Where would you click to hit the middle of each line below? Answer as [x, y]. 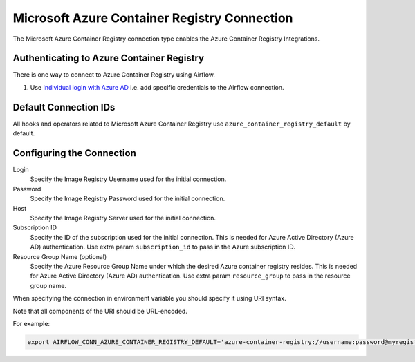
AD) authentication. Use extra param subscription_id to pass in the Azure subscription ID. [163, 247]
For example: [31, 323]
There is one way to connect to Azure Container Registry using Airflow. [114, 75]
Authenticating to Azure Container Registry [108, 58]
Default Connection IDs [64, 107]
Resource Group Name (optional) [60, 256]
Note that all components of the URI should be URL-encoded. [100, 311]
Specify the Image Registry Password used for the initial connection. [128, 199]
